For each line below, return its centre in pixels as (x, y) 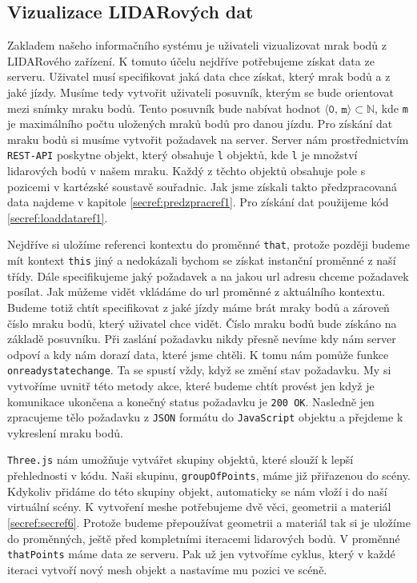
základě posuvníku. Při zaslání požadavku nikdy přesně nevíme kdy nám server (202, 339)
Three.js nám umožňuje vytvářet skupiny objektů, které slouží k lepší (180, 459)
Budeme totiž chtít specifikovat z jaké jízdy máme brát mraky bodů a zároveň (198, 307)
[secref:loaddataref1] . (58, 217)
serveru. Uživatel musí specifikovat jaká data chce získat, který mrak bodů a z (199, 76)
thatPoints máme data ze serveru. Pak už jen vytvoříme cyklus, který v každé (201, 554)
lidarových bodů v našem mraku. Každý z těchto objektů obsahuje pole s (186, 171)
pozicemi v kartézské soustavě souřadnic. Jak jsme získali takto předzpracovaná (202, 186)
